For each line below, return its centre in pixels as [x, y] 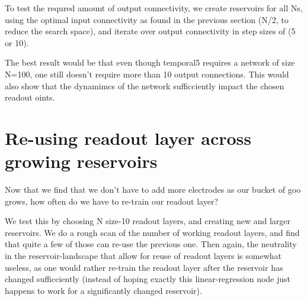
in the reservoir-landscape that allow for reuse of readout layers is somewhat [143, 256]
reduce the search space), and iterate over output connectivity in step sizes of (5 [150, 31]
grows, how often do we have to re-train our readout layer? [112, 201]
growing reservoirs [81, 161]
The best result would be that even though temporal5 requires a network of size [150, 62]
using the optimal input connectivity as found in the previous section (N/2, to [147, 19]
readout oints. [30, 97]
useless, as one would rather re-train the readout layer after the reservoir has [144, 267]
